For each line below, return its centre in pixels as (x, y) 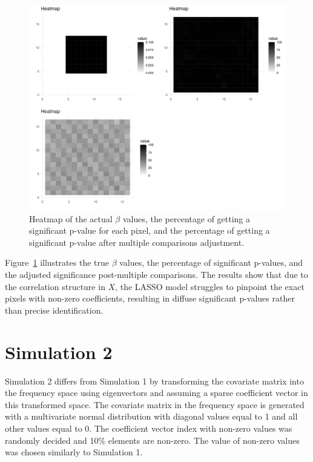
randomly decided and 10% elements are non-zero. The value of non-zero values (152, 440)
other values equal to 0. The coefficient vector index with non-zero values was (149, 428)
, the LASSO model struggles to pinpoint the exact (210, 286)
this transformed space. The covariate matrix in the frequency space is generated (155, 404)
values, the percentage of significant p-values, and (211, 262)
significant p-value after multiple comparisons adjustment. (137, 242)
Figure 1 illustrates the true (57, 262)
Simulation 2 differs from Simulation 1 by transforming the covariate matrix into (154, 381)
